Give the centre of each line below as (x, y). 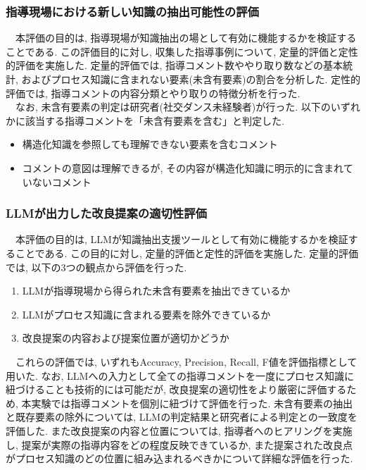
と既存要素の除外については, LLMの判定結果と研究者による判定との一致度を (182, 417)
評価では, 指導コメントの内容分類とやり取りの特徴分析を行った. (153, 93)
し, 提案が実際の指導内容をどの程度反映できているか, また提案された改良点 (179, 444)
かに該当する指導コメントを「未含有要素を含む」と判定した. (145, 120)
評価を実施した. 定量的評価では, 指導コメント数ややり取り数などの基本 (179, 65)
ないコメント (62, 181)
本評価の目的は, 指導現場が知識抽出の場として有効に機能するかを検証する (186, 38)
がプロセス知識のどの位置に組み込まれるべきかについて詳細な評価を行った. (179, 458)
